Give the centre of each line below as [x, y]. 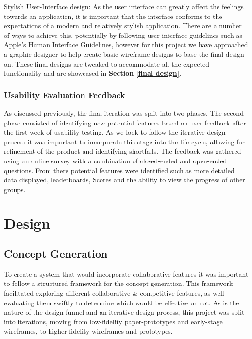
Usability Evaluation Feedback [65, 95]
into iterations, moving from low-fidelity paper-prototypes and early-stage [113, 321]
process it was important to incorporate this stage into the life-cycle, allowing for [125, 141]
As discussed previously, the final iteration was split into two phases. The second [124, 113]
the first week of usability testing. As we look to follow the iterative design [115, 132]
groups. [15, 189]
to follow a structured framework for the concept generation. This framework [118, 283]
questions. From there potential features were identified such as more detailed [119, 170]
